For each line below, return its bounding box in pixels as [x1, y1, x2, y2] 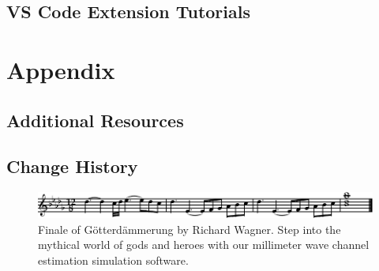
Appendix [6, 53, 115, 85]
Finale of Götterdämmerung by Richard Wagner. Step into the [38, 220, 341, 237]
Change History [6, 154, 138, 179]
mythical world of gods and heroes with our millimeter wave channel [38, 236, 370, 253]
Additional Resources [6, 107, 184, 132]
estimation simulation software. [38, 252, 189, 269]
